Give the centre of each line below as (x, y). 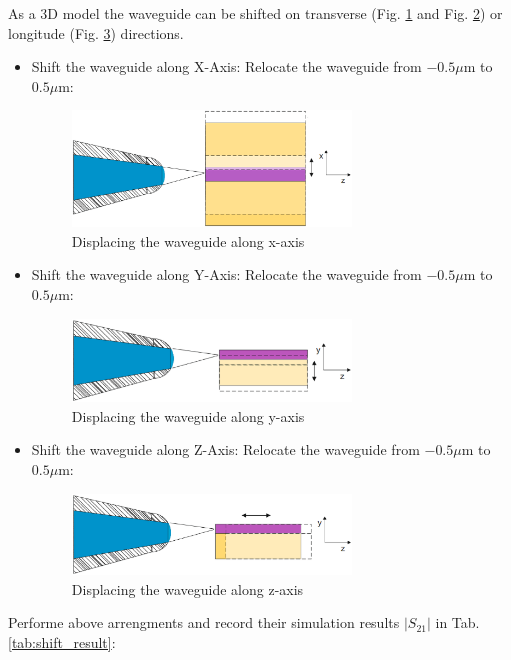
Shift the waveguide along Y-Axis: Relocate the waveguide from (226, 274)
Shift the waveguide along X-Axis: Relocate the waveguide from (226, 66)
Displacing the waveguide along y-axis (188, 415)
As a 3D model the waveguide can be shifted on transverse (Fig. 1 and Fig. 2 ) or (255, 13)
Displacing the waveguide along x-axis (188, 240)
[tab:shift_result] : (62, 641)
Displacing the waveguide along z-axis (187, 588)
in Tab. (457, 622)
